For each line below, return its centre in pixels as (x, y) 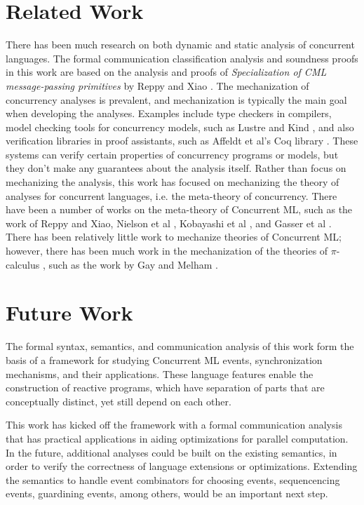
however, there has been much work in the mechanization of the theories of (167, 251)
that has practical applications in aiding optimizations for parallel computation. (177, 438)
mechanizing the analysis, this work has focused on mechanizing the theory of (173, 182)
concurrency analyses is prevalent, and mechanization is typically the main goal (176, 99)
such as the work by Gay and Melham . (133, 264)
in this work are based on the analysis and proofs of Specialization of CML (166, 72)
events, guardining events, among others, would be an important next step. (167, 493)
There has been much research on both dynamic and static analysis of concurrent (180, 45)
